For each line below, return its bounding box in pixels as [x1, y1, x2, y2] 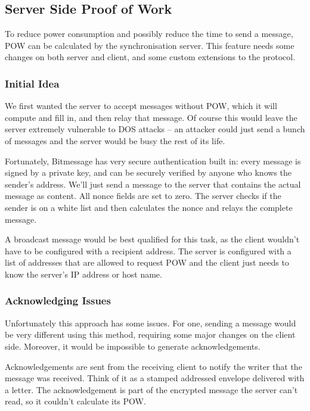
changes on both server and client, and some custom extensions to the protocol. [5, 51, 296, 63]
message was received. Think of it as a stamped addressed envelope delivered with [5, 372, 305, 384]
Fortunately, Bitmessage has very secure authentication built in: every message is [5, 154, 301, 167]
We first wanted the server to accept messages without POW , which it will [5, 99, 277, 112]
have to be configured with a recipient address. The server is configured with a [5, 244, 292, 257]
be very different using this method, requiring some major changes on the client [5, 328, 296, 341]
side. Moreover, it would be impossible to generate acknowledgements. [5, 340, 261, 352]
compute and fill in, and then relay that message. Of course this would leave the [5, 111, 297, 123]
